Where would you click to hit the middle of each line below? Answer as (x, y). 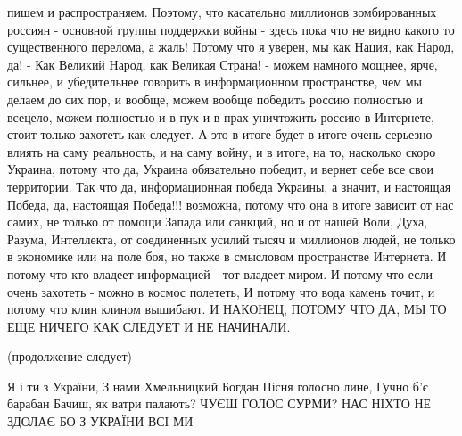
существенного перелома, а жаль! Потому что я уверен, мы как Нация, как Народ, (231, 47)
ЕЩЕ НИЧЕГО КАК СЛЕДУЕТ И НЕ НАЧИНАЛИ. (149, 326)
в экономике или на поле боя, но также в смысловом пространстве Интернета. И (227, 256)
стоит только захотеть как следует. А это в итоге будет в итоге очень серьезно (220, 134)
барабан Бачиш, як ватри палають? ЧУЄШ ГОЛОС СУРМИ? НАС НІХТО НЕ (219, 403)
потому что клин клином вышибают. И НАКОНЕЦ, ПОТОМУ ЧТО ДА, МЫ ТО (227, 309)
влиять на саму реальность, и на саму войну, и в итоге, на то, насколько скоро (222, 151)
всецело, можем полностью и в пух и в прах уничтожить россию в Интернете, (221, 116)
